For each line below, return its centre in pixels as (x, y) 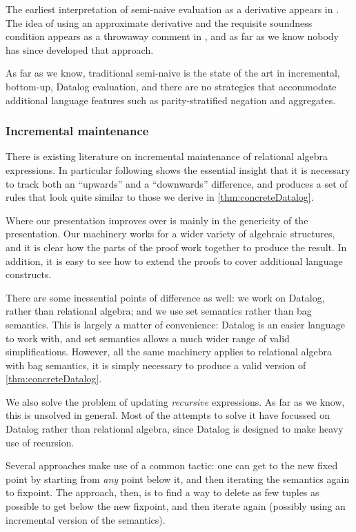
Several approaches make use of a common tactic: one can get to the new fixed (172, 465)
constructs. (29, 274)
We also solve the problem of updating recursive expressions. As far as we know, (175, 401)
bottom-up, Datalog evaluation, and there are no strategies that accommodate (171, 86)
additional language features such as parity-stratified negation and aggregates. (171, 100)
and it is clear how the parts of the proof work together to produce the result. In (176, 247)
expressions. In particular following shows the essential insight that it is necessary (178, 169)
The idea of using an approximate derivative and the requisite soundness (159, 22)
